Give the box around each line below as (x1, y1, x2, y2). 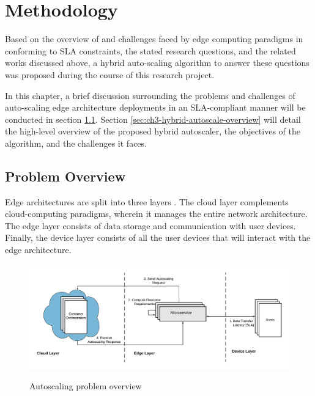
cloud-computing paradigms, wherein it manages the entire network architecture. (5, 207, 308, 220)
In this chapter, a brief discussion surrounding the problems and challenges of (5, 89, 295, 101)
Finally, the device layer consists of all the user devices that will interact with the (5, 231, 311, 244)
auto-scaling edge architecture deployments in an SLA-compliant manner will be (5, 101, 306, 114)
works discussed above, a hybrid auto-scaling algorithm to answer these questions (5, 56, 309, 69)
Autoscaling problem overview (29, 380, 142, 392)
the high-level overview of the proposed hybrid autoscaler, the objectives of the (5, 125, 300, 137)
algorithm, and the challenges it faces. (5, 136, 147, 149)
